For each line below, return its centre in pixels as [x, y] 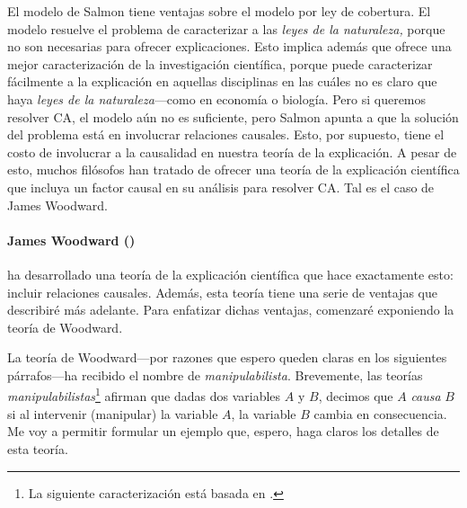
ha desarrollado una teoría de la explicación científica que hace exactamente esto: [230, 274]
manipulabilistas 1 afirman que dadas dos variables [144, 395]
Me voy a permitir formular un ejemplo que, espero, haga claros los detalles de [223, 431]
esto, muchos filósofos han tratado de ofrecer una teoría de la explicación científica [233, 169]
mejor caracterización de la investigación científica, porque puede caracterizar [220, 63]
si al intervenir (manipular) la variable [113, 413]
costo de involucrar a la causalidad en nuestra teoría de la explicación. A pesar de [232, 152]
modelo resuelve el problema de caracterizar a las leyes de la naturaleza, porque [226, 28]
